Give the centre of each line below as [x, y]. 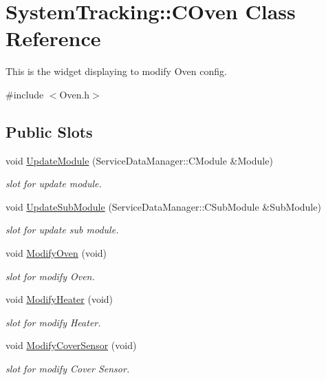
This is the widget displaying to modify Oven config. [116, 71]
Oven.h [75, 94]
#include [25, 94]
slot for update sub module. [62, 230]
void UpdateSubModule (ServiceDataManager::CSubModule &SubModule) [163, 206]
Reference [53, 38]
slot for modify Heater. [53, 322]
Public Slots [49, 131]
